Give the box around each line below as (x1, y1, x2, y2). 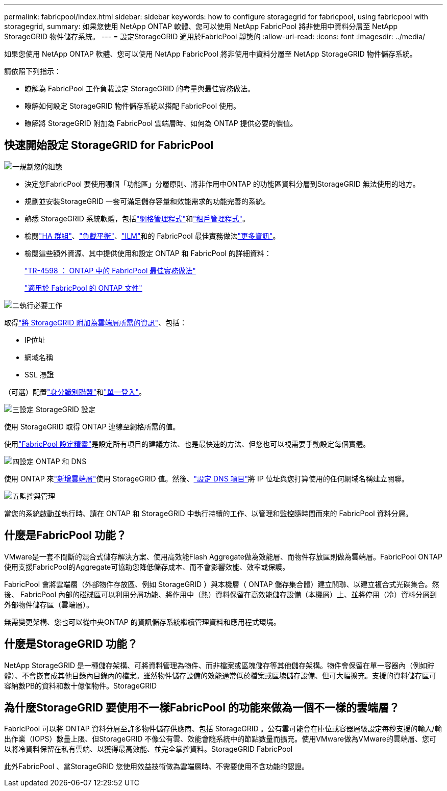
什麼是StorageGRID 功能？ (4, 637, 138, 651)
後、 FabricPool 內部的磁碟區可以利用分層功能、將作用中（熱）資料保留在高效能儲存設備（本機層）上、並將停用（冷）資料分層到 (4, 590, 437, 599)
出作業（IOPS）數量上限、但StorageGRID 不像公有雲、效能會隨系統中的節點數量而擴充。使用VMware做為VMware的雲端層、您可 (4, 734, 436, 744)
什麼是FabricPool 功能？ (4, 529, 127, 542)
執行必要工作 (19, 300, 62, 310)
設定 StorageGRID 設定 (19, 404, 95, 414)
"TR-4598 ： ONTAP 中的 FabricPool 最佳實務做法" (24, 266, 196, 275)
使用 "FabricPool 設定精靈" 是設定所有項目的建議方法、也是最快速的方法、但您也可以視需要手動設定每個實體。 (4, 439, 370, 448)
